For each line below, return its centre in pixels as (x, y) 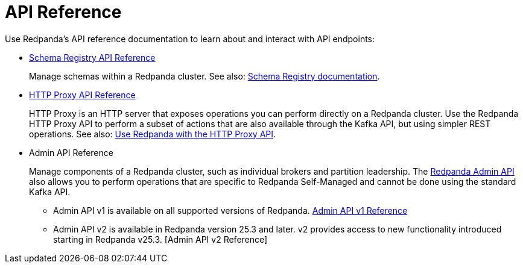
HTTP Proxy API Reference (82, 95)
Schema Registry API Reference (92, 57)
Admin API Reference (71, 152)
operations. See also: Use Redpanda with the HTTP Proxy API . (153, 134)
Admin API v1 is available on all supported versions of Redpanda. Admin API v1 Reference (230, 210)
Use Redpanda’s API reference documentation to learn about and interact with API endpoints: (190, 39)
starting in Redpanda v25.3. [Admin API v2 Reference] (160, 239)
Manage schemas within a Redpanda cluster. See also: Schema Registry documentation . (204, 76)
